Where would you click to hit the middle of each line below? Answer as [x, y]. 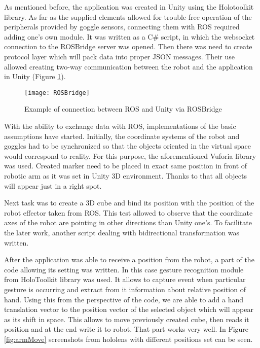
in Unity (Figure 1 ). [35, 76]
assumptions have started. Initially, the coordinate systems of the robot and [122, 136]
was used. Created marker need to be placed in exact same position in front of [126, 166]
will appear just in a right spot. [53, 185]
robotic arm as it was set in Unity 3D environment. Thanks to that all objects [126, 175]
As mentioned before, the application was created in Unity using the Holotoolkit [129, 7]
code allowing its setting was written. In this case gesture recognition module [124, 269]
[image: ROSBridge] [57, 93]
